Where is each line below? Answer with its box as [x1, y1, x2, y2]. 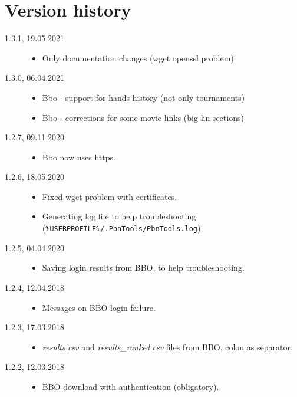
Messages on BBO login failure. [42, 301, 156, 313]
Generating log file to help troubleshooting [42, 210, 196, 222]
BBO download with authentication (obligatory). [42, 380, 219, 392]
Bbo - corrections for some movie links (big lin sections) [42, 111, 244, 123]
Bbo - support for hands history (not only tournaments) [42, 91, 245, 103]
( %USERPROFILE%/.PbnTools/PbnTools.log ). [42, 222, 203, 234]
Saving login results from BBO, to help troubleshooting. [42, 261, 245, 274]
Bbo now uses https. [42, 150, 115, 163]
